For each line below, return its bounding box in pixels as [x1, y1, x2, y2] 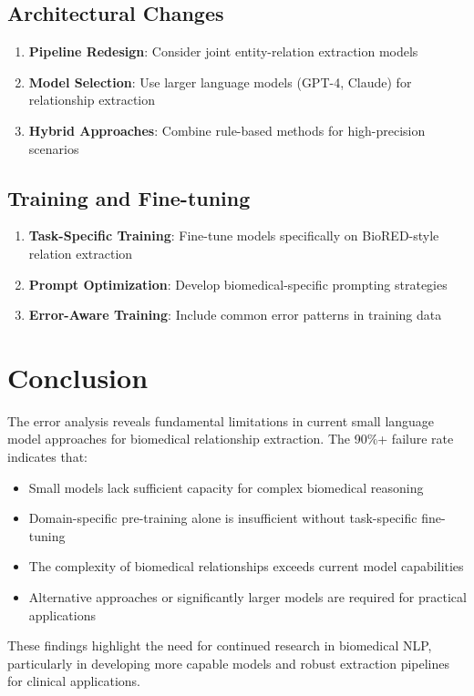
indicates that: [7, 447, 88, 466]
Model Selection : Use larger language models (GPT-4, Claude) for [28, 72, 412, 91]
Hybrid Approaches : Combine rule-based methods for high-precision [28, 120, 426, 139]
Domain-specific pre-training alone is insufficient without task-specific [28, 508, 417, 527]
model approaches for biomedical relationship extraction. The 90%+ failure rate [7, 429, 454, 448]
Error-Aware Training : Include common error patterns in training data [28, 305, 442, 324]
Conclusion [7, 358, 149, 395]
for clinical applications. [7, 671, 140, 691]
